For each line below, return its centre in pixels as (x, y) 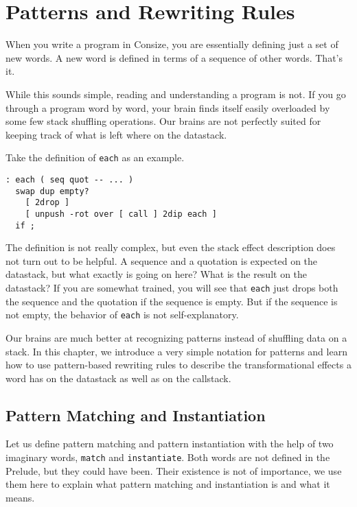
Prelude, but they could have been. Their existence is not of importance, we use (174, 470)
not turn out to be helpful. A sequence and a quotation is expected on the (162, 260)
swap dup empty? (52, 191)
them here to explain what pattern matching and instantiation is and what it (168, 484)
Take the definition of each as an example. (95, 157)
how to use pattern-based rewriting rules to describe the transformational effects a (178, 365)
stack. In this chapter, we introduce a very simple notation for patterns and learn (176, 351)
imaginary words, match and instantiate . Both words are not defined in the (168, 457)
